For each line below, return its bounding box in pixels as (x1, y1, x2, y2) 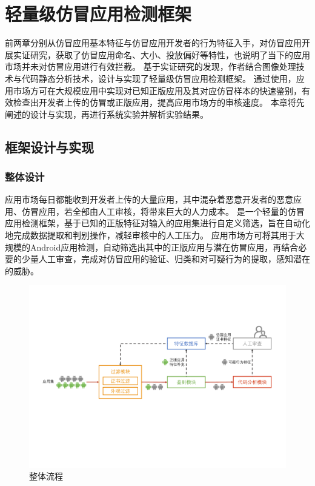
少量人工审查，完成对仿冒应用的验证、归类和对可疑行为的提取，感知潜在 (21, 252, 310, 265)
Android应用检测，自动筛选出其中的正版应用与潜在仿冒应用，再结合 (30, 240, 299, 253)
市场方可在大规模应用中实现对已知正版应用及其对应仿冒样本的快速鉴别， (13, 84, 302, 96)
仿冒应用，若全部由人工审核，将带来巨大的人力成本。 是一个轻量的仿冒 (21, 204, 305, 217)
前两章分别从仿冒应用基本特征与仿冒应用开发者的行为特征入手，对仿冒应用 (5, 36, 302, 49)
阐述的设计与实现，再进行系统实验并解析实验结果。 (5, 107, 208, 120)
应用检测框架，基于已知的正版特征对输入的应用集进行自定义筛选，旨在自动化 (5, 217, 310, 229)
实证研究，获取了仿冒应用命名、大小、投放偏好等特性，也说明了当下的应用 (13, 48, 310, 61)
